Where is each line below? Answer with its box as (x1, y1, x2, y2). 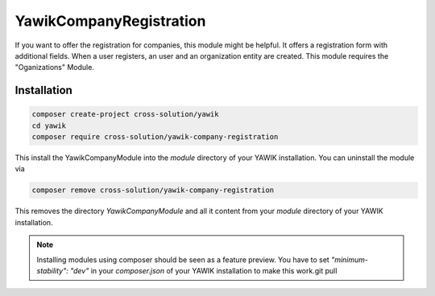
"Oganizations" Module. (14, 63, 94, 72)
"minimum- (330, 254, 368, 265)
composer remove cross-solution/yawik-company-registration (31, 186, 275, 195)
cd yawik (31, 121, 67, 130)
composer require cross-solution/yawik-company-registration (31, 133, 279, 142)
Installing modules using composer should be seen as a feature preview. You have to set (36, 254, 329, 265)
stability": (36, 266, 68, 276)
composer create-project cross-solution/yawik (31, 109, 219, 119)
